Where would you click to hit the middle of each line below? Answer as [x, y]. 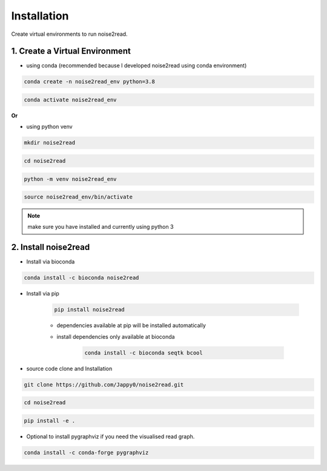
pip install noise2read [90, 310]
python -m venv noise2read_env [71, 179]
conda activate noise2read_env [71, 100]
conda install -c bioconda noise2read [81, 278]
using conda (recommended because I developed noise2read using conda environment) [137, 66]
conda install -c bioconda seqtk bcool [144, 353]
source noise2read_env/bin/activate [78, 197]
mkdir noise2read [50, 143]
